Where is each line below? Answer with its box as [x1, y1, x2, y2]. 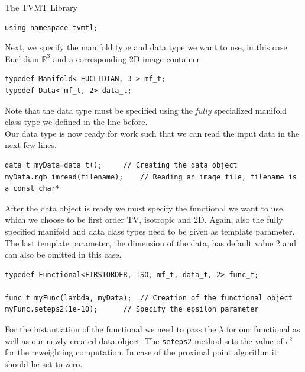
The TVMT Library [5, 1, 77, 13]
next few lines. [5, 139, 57, 151]
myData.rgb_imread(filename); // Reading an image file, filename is [5, 172, 297, 181]
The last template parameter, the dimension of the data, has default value [5, 236, 274, 249]
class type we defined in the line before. [5, 116, 148, 128]
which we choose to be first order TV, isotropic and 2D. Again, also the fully [5, 213, 283, 226]
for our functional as [226, 323, 300, 335]
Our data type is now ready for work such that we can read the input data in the [5, 127, 300, 139]
